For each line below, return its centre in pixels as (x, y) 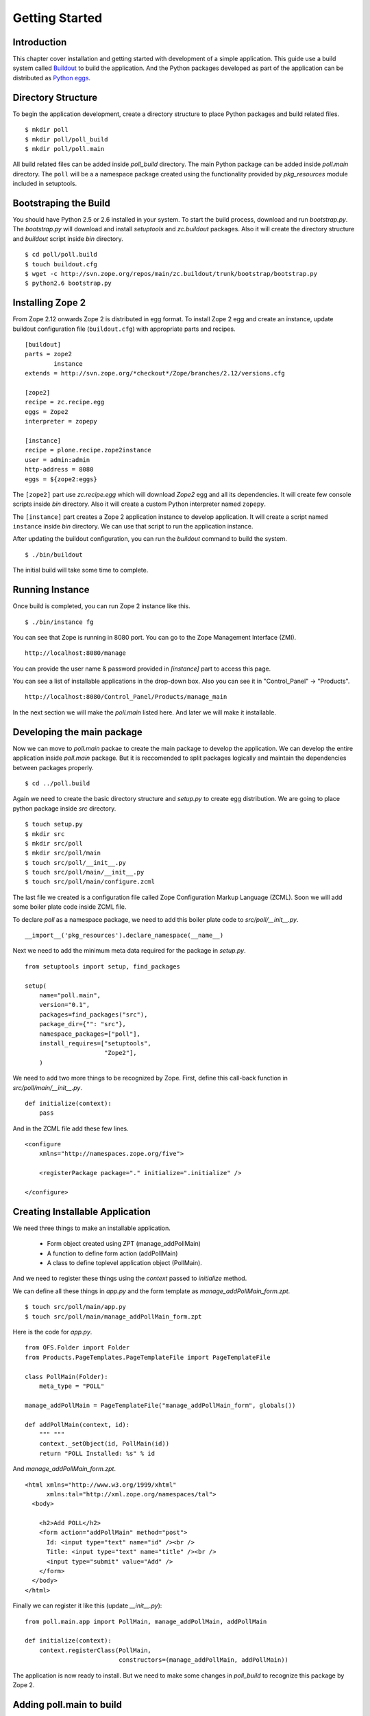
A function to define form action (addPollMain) (112, 1253)
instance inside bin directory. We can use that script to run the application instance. (133, 526)
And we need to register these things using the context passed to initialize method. (130, 1278)
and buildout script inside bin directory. (68, 239)
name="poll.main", (70, 995)
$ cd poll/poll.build (61, 255)
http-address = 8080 (59, 469)
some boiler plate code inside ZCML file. (70, 907)
